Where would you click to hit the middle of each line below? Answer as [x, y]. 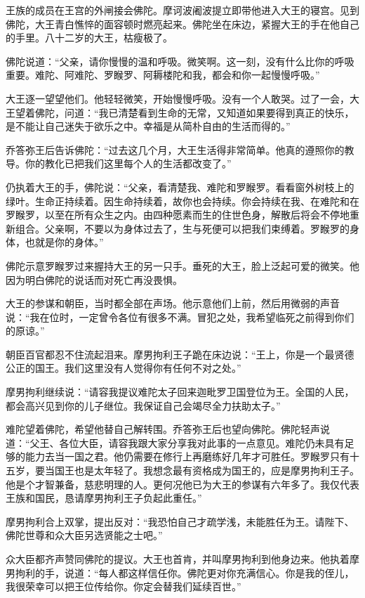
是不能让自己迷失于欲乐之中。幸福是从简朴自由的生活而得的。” [148, 126]
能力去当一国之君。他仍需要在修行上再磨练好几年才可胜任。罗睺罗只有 [187, 456]
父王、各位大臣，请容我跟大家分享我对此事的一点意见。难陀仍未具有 [187, 442]
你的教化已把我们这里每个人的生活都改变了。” [128, 163]
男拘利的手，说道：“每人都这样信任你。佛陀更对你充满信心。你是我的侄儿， [180, 572]
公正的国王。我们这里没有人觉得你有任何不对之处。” [124, 368]
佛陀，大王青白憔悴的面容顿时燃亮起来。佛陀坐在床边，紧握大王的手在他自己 [182, 24]
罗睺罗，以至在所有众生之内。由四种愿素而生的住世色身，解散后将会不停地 [178, 215]
